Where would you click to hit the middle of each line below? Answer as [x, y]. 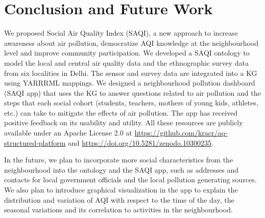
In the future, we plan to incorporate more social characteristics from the [119, 160]
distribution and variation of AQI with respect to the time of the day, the [119, 199]
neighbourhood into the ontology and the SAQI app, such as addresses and [122, 169]
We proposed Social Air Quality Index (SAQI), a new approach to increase [121, 33]
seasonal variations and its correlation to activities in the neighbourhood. [118, 210]
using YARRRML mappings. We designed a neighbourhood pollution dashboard [130, 83]
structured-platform [35, 142]
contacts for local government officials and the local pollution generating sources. [130, 180]
